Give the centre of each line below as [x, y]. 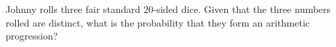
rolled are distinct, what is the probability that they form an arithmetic [158, 22]
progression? [32, 36]
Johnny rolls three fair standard [73, 9]
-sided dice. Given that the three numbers [242, 9]
